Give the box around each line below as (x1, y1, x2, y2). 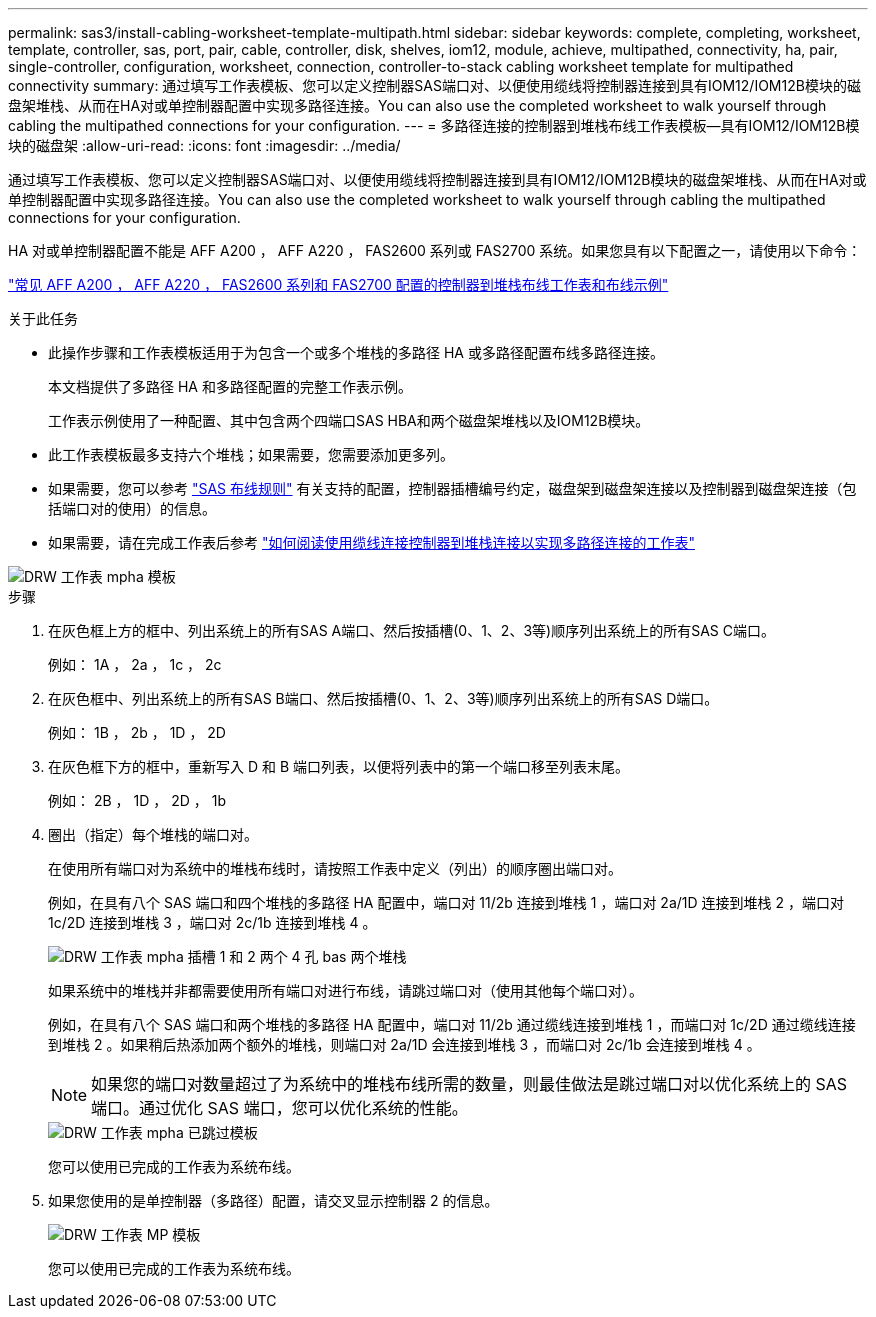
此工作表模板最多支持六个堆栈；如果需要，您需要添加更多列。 (48, 446, 454, 463)
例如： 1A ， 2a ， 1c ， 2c (48, 656, 222, 673)
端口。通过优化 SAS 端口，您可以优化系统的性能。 (91, 1098, 468, 1118)
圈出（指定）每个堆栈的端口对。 (48, 826, 258, 843)
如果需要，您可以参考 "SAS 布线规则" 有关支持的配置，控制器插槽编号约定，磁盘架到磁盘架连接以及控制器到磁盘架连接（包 (48, 480, 857, 497)
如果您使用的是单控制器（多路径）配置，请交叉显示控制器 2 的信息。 (48, 1192, 499, 1209)
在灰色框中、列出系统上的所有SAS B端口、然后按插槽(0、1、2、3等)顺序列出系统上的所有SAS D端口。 (48, 690, 719, 707)
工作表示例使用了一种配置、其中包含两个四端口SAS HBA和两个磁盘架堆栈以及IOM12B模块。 (48, 412, 650, 429)
